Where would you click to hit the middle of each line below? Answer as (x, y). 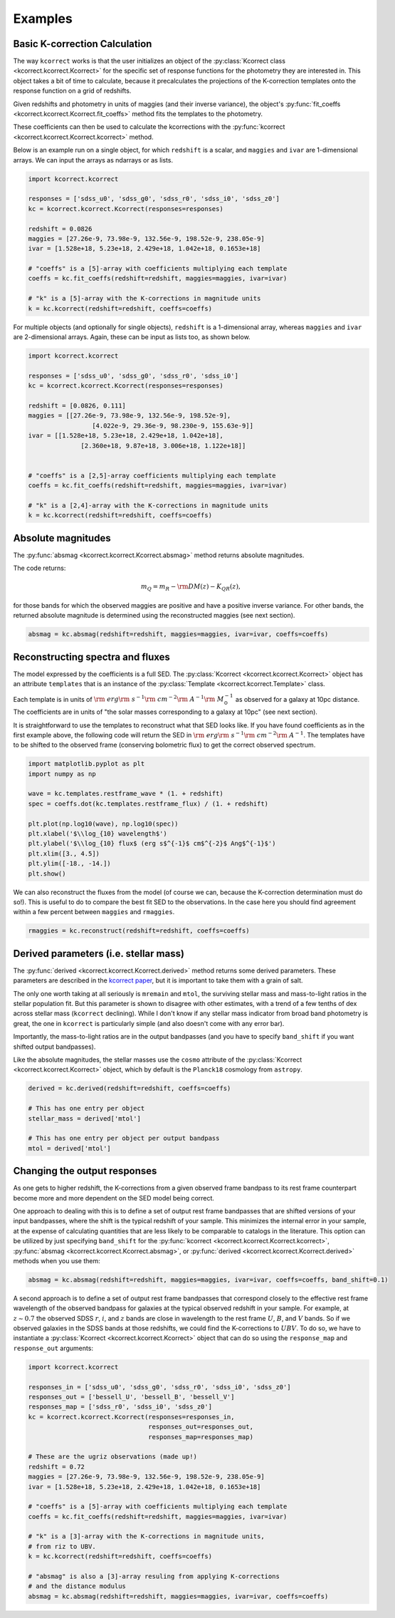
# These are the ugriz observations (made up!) (112, 1457)
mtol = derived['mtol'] (70, 1148)
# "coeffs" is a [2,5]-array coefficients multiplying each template (152, 475)
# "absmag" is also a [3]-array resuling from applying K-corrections (154, 1577)
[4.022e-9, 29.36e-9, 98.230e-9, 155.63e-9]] (173, 425)
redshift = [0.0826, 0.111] (77, 405)
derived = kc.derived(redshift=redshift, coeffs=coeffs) (130, 1089)
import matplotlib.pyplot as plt (86, 764)
